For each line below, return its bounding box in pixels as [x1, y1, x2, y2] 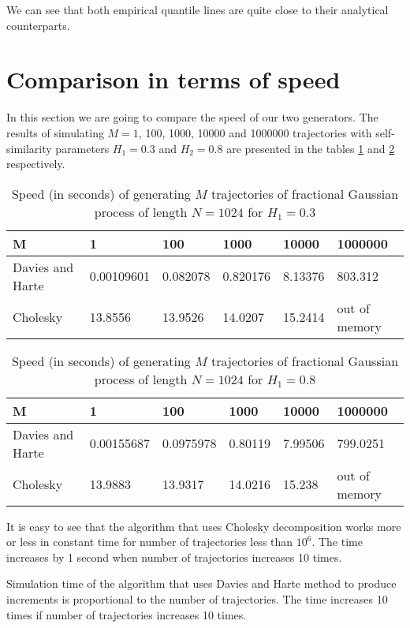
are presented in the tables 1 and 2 [226, 140, 395, 156]
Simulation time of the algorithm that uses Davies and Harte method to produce [6, 575, 397, 592]
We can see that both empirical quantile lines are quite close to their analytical [6, 2, 389, 17]
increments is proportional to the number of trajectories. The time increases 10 [6, 591, 388, 607]
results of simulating [6, 124, 104, 140]
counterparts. [6, 17, 70, 33]
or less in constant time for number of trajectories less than [6, 533, 293, 550]
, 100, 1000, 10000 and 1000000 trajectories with [138, 124, 372, 140]
